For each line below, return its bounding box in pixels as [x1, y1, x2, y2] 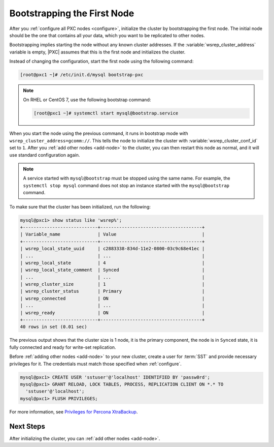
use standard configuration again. [9, 152, 80, 158]
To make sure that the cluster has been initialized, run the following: [9, 203, 151, 210]
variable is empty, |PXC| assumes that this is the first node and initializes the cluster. [9, 49, 186, 55]
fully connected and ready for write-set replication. [9, 344, 116, 350]
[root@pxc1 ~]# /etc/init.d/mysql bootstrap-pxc [20, 72, 144, 78]
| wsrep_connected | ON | [20, 295, 205, 301]
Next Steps [9, 422, 45, 431]
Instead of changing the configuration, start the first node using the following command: [9, 58, 194, 65]
